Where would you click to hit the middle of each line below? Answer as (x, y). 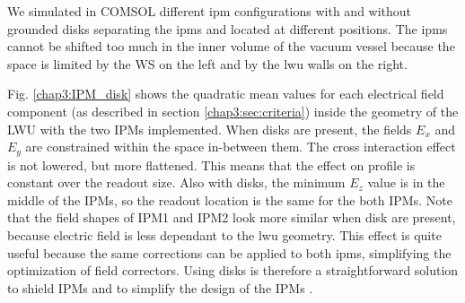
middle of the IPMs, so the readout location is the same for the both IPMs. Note (230, 199)
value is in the (406, 182)
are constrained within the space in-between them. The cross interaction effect (241, 147)
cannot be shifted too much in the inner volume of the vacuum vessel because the (231, 46)
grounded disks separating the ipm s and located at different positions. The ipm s (228, 28)
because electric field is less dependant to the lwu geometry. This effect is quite (224, 234)
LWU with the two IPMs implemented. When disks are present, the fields (210, 129)
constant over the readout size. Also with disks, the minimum (176, 182)
